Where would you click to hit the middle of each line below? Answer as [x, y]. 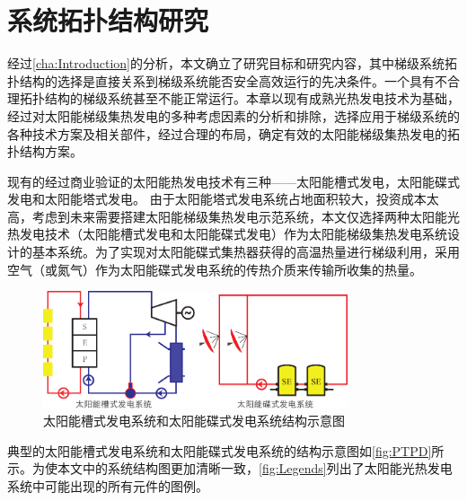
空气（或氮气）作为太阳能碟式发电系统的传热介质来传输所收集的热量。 [215, 269]
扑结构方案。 [45, 151]
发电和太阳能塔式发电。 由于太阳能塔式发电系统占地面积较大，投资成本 [217, 199]
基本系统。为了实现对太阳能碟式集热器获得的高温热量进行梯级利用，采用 [246, 252]
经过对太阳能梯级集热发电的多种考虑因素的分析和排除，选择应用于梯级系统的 [233, 115]
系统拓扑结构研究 [108, 20]
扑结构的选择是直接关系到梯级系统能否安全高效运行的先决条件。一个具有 [221, 80]
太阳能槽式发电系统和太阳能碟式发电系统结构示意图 [194, 421]
